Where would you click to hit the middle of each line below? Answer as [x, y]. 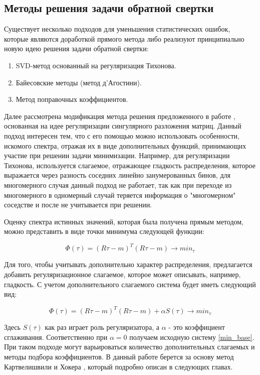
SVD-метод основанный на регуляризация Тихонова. [96, 65]
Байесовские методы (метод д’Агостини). [79, 82]
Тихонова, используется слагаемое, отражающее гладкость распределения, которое [130, 165]
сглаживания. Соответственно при [56, 337]
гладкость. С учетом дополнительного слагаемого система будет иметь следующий [130, 284]
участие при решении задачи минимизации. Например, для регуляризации [117, 155]
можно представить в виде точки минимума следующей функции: [104, 231]
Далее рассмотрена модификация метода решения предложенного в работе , [120, 116]
